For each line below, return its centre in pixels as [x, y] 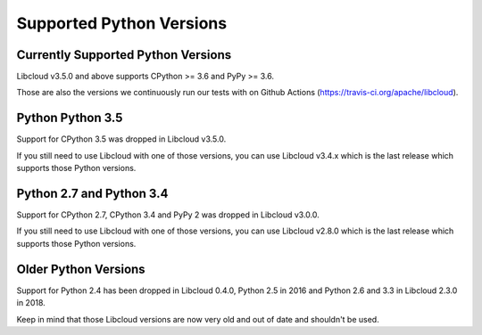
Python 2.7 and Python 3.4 [92, 193]
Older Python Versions [81, 269]
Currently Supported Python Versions [124, 55]
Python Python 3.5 [70, 118]
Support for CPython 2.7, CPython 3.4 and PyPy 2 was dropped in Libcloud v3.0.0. [168, 215]
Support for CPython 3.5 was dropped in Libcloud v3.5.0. [121, 139]
